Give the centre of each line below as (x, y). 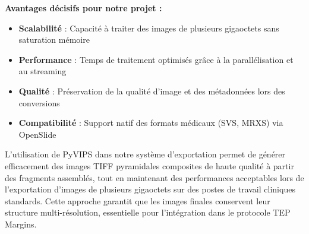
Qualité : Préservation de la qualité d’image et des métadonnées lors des (152, 91)
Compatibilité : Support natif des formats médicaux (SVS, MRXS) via (151, 123)
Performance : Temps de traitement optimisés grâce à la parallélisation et (156, 59)
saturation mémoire (54, 39)
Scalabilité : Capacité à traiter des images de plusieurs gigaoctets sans (149, 28)
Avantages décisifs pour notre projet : (83, 8)
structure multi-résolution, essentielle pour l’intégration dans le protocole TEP (148, 212)
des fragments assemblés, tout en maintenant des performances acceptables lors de (154, 177)
